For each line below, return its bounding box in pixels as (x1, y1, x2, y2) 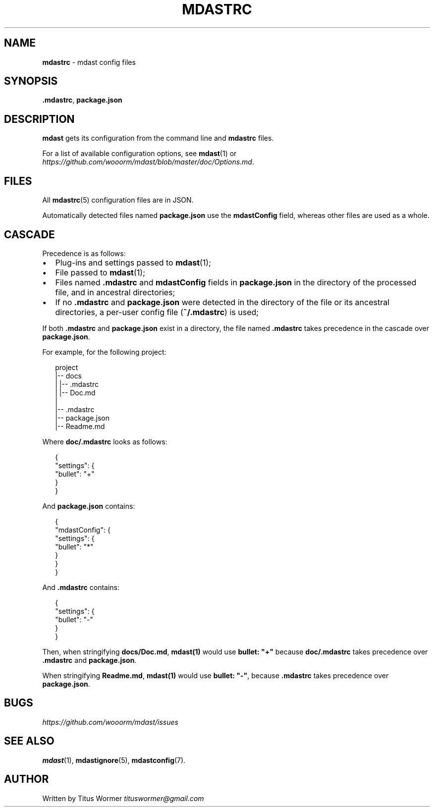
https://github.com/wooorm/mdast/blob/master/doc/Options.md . (42, 158, 254, 166)
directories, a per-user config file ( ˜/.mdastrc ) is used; (55, 307, 259, 317)
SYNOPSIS (4, 75, 58, 88)
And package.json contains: (42, 501, 135, 510)
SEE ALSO (4, 735, 54, 748)
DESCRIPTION (4, 112, 75, 125)
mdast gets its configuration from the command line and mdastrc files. (42, 134, 274, 143)
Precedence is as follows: (42, 249, 126, 258)
